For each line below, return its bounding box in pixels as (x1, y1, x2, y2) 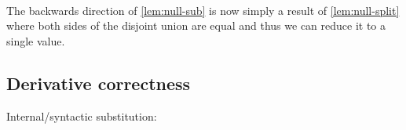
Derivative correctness (6, 70, 191, 95)
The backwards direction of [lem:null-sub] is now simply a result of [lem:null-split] (6, 2, 400, 18)
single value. (6, 32, 65, 49)
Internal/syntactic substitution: (6, 107, 157, 124)
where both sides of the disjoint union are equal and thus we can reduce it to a (6, 17, 386, 34)
